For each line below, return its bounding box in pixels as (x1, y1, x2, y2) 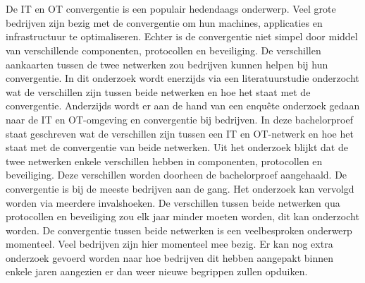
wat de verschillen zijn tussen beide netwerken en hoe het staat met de (6, 84, 311, 99)
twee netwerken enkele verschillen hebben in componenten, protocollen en (6, 153, 323, 168)
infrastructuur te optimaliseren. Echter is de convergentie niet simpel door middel (6, 29, 358, 44)
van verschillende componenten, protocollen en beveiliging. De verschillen (6, 42, 321, 57)
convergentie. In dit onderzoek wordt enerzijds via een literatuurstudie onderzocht (6, 71, 359, 85)
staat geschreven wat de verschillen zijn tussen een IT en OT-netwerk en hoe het (6, 126, 354, 140)
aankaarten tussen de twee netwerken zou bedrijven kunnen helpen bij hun (6, 56, 328, 71)
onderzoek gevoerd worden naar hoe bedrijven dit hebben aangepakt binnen (6, 250, 333, 265)
